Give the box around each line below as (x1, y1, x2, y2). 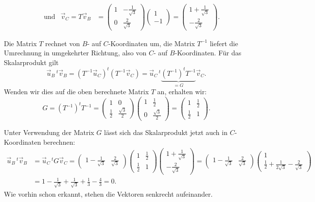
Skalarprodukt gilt (4, 57, 59, 67)
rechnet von (45, 38, 80, 48)
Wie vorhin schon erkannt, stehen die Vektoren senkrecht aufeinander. (4, 188, 213, 199)
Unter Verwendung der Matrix (4, 127, 94, 137)
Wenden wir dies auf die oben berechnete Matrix (4, 86, 149, 97)
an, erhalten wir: (157, 86, 207, 97)
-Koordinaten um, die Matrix (108, 38, 195, 48)
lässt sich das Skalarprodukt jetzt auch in (104, 127, 227, 137)
